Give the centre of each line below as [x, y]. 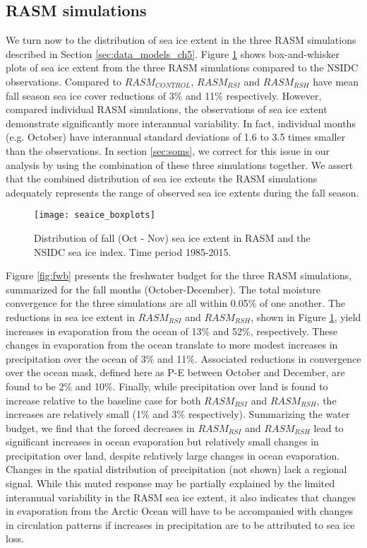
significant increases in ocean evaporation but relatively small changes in [162, 442]
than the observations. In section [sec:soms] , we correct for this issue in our [168, 150]
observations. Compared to [64, 81]
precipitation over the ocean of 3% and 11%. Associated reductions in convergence [183, 358]
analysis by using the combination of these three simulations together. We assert [180, 164]
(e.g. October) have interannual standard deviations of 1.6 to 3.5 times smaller [176, 137]
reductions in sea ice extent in [70, 316]
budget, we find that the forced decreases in [100, 427]
